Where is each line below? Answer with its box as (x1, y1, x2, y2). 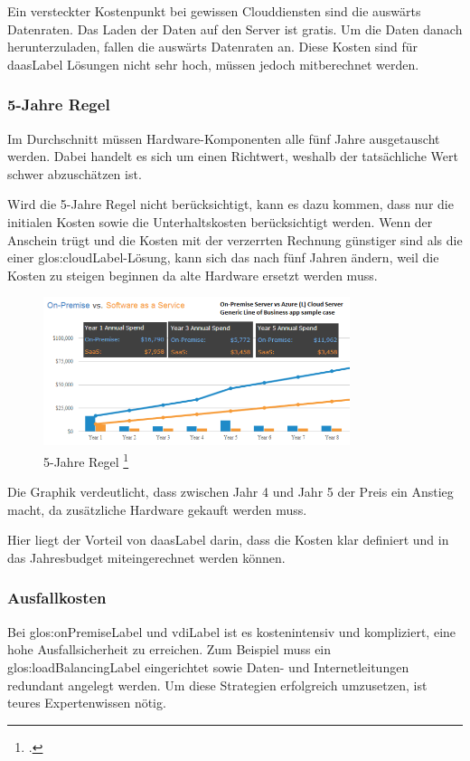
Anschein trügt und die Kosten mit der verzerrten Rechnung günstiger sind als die (7, 230, 463, 249)
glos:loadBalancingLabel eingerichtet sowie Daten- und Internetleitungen (7, 657, 409, 676)
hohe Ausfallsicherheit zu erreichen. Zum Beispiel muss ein (7, 640, 332, 659)
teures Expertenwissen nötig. (7, 693, 166, 712)
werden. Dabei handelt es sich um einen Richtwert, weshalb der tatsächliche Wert (7, 147, 458, 166)
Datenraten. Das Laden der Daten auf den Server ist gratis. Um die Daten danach (7, 19, 463, 38)
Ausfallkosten (7, 586, 107, 609)
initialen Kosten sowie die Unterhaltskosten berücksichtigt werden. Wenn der (7, 212, 433, 231)
